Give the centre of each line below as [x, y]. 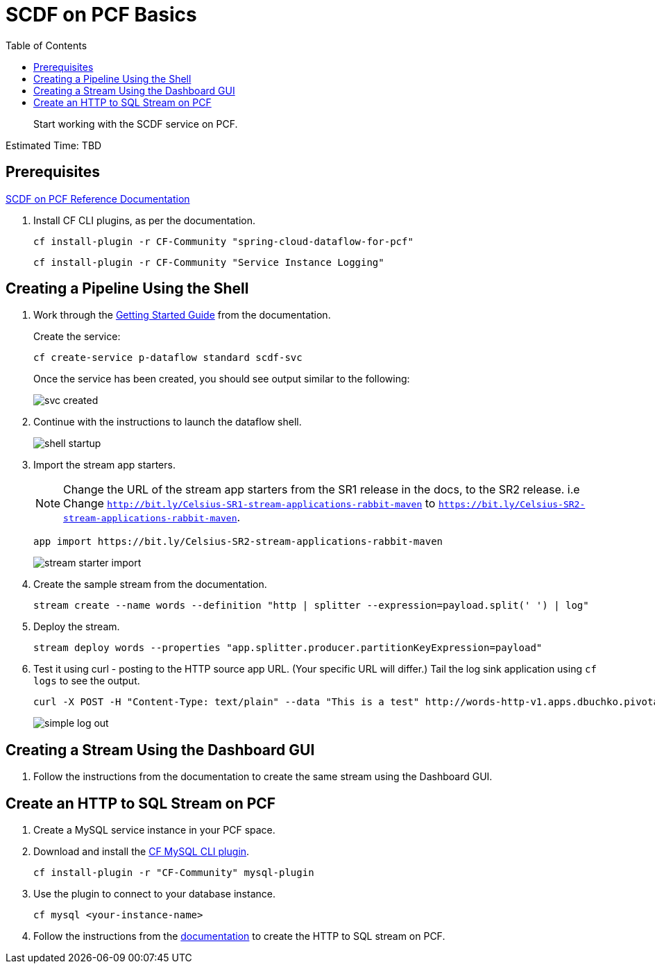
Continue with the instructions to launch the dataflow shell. [168, 422]
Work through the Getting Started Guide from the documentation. [182, 315]
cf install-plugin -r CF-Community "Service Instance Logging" [209, 262]
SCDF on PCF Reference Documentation [98, 199]
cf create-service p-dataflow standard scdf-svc [168, 358]
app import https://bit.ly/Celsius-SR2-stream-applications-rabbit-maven [238, 542]
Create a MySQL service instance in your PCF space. [154, 830]
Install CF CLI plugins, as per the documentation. [144, 220]
